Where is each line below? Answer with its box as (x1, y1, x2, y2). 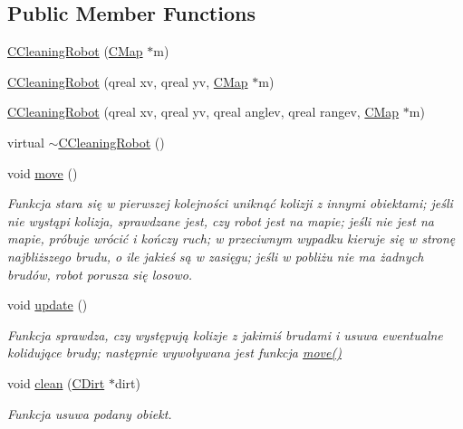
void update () (7, 295, 88, 314)
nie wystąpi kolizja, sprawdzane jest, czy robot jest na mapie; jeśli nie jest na (7, 211, 434, 230)
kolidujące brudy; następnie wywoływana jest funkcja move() (7, 343, 342, 362)
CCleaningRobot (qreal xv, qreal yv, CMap (7, 71, 248, 91)
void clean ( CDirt (7, 373, 105, 392)
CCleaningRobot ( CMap (7, 42, 143, 61)
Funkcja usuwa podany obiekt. (7, 404, 172, 423)
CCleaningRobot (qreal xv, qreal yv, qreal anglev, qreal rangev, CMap (7, 102, 400, 121)
